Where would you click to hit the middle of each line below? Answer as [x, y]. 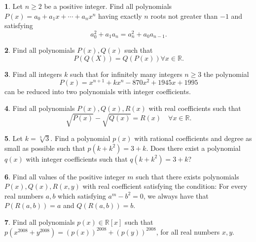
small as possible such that [45, 148]
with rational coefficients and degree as [193, 138]
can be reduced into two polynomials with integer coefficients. [98, 91]
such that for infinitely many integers [126, 74]
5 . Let [14, 138]
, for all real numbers [188, 231]
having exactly [120, 16]
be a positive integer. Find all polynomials [108, 6]
